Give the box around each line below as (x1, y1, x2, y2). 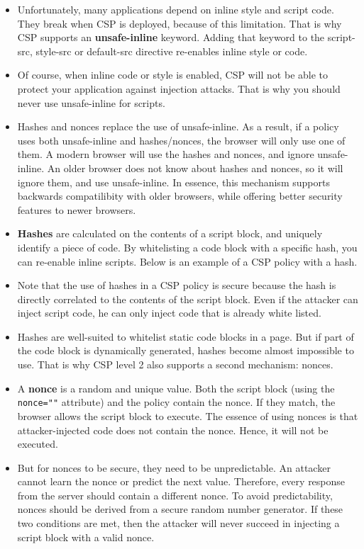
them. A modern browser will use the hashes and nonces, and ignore (17, 147, 314, 162)
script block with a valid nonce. (17, 529, 155, 544)
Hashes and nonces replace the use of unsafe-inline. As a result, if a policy (17, 119, 339, 134)
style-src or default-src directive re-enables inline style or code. (35, 43, 308, 58)
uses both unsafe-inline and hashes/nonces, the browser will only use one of (17, 132, 346, 147)
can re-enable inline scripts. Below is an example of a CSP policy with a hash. (17, 254, 358, 268)
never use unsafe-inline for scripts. (17, 95, 165, 110)
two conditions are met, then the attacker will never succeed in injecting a (17, 516, 340, 531)
